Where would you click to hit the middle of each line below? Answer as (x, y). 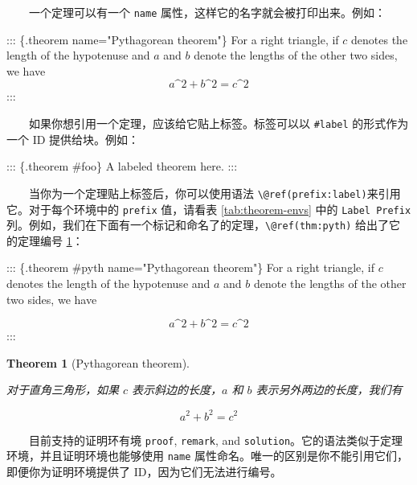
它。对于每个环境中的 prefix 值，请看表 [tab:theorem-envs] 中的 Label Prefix (209, 209)
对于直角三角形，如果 (63, 390)
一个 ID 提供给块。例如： (73, 139)
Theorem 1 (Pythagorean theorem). (98, 362)
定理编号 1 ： (50, 240)
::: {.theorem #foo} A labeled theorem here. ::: (122, 166)
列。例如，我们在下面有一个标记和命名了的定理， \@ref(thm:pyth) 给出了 (198, 225)
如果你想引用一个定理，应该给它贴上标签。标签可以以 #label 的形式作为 (219, 123)
